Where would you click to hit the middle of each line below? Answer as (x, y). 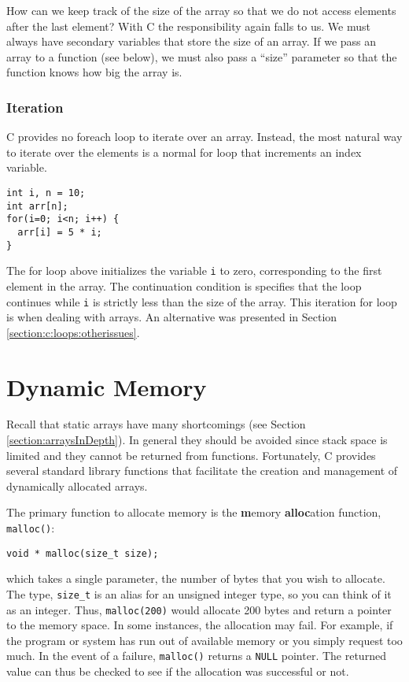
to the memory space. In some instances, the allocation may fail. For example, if (200, 625)
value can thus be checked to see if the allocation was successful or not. (178, 671)
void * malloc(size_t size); (83, 553)
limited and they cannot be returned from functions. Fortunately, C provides (191, 455)
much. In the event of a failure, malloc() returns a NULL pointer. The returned (196, 656)
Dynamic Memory (107, 386)
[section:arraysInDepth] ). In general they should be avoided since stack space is (197, 440)
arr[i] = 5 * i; (60, 232)
